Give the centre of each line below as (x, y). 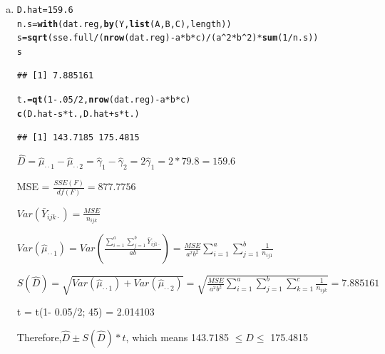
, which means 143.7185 (177, 337)
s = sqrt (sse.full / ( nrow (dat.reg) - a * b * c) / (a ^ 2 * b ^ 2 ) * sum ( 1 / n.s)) (168, 38)
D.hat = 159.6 (45, 10)
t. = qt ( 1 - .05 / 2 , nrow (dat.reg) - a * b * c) (104, 100)
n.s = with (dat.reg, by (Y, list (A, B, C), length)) (124, 24)
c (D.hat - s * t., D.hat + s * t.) (78, 114)
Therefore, (39, 337)
